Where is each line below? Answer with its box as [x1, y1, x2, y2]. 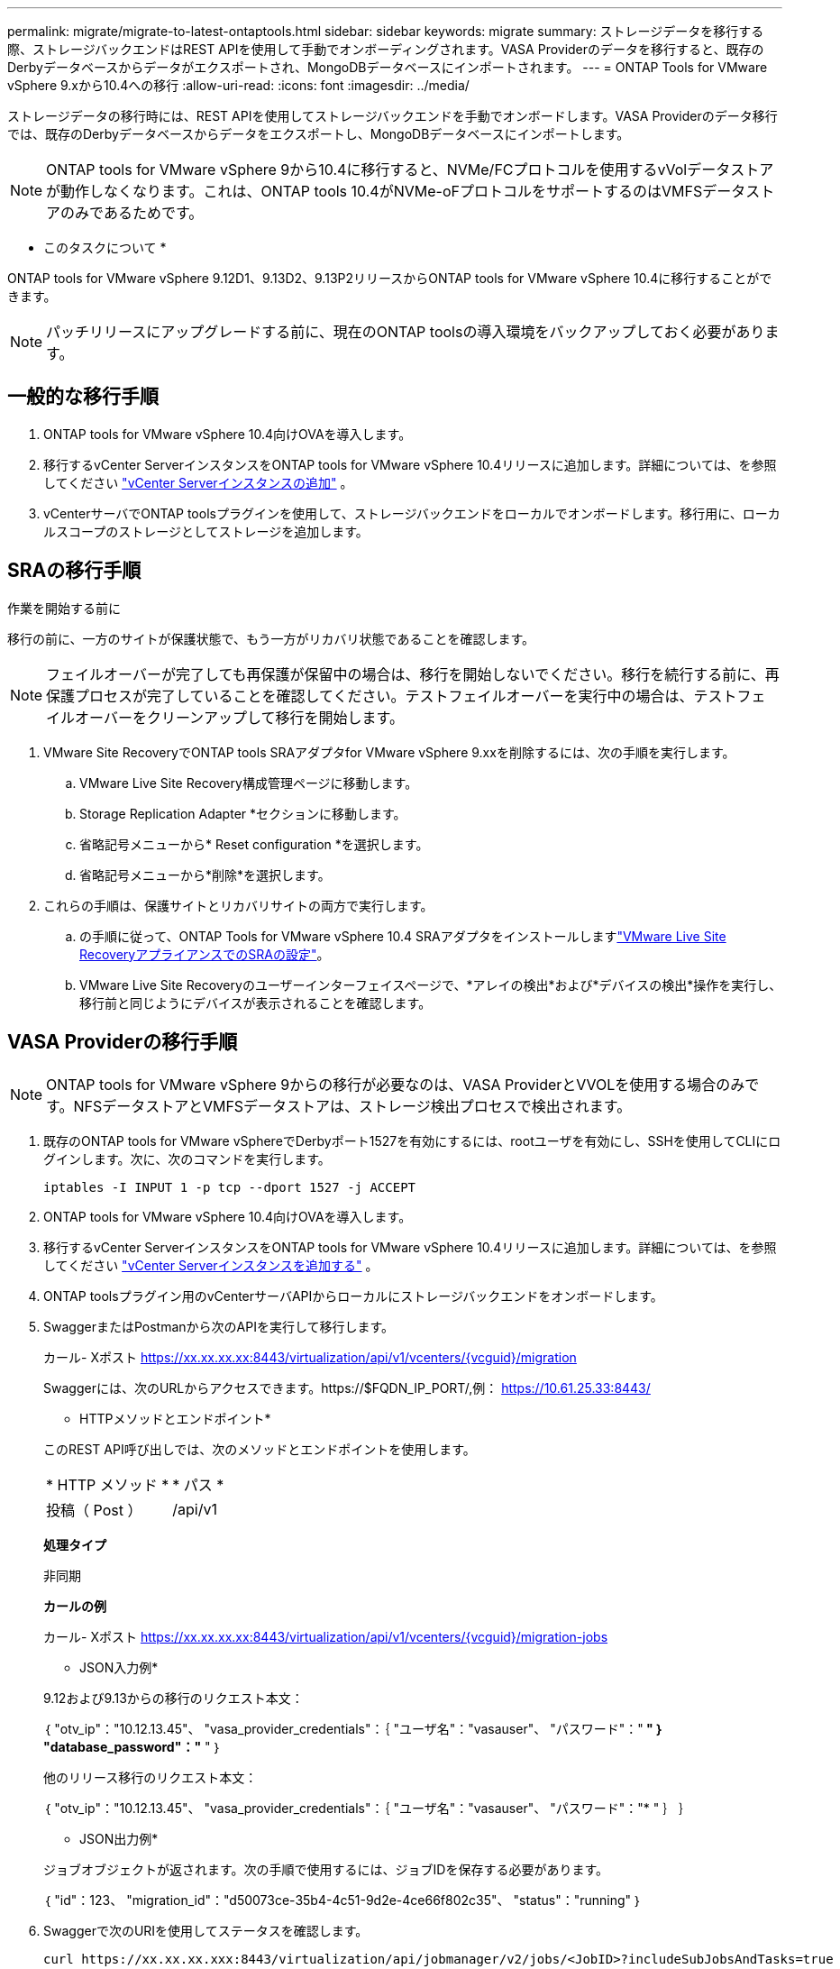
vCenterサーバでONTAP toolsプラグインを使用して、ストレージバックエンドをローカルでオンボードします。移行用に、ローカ [43, 505, 781, 521]
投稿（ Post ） [46, 1500, 142, 1519]
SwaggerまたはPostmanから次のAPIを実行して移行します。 [43, 1318, 395, 1334]
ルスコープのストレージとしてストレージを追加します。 [43, 523, 369, 539]
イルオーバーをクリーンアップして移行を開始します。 [46, 708, 405, 727]
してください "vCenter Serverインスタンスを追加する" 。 [43, 1257, 379, 1273]
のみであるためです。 [60, 204, 204, 222]
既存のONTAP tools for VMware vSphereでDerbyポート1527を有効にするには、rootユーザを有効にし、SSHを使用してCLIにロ [43, 1132, 781, 1149]
